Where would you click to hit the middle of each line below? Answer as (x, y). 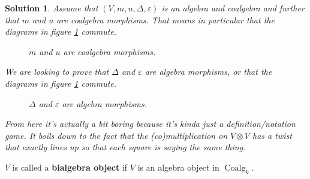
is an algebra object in (178, 167)
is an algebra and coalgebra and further (233, 8)
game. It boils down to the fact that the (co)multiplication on (116, 135)
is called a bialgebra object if (70, 167)
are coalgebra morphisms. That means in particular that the (165, 19)
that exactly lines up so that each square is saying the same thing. (125, 147)
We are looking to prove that (57, 72)
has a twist (272, 135)
